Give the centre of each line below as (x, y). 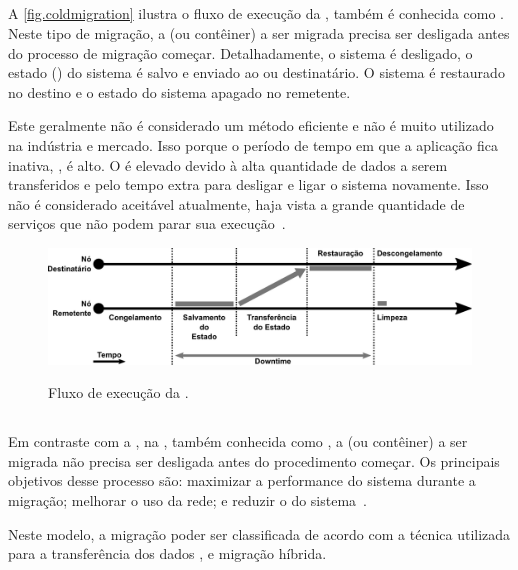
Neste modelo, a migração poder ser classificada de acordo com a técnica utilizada (259, 533)
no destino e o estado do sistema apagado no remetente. (179, 91)
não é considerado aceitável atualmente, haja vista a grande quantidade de (236, 203)
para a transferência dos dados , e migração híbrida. (167, 553)
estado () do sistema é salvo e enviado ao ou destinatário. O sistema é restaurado (256, 72)
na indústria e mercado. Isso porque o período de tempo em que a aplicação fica (253, 144)
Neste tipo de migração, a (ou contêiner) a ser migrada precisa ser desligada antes (259, 32)
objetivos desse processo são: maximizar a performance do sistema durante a (242, 480)
